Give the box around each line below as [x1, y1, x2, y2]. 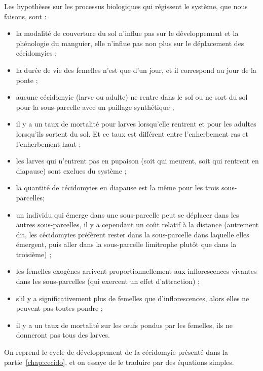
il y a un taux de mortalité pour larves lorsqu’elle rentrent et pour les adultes [16, 118, 256, 129]
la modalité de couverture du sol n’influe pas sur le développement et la [16, 28, 239, 38]
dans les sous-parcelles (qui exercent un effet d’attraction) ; [16, 276, 200, 286]
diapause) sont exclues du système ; [16, 165, 127, 176]
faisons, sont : [4, 11, 47, 21]
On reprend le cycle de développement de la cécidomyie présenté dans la [4, 347, 228, 357]
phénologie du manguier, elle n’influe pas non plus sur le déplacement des [16, 37, 244, 48]
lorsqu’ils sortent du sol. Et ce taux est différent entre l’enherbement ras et [16, 128, 248, 139]
